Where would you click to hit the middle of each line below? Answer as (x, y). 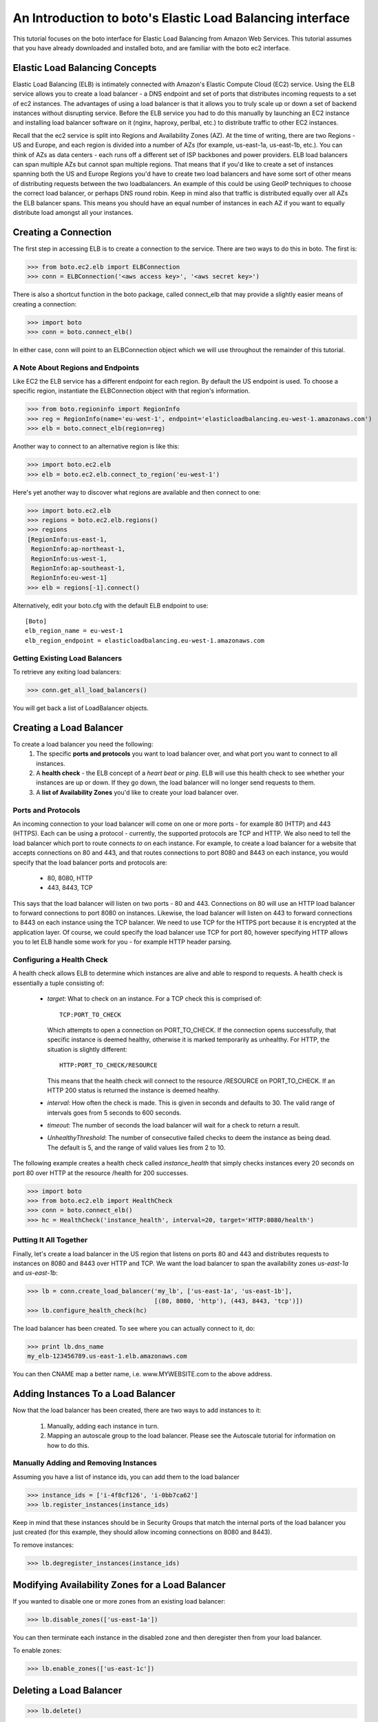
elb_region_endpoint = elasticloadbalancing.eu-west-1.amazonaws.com (145, 640)
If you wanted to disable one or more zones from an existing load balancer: (119, 1601)
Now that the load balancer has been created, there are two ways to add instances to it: (137, 1410)
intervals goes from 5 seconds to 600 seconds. (114, 1112)
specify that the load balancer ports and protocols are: (90, 862)
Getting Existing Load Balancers (67, 658)
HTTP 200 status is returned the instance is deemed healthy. (134, 1090)
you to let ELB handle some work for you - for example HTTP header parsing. (122, 942)
